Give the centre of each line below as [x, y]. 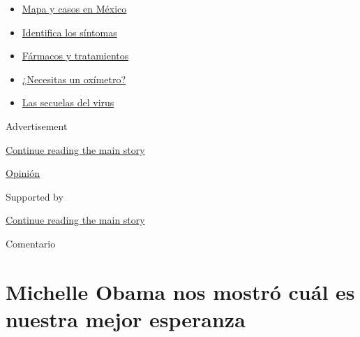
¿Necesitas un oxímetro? [74, 79]
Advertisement [37, 126]
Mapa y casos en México [74, 8]
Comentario [31, 243]
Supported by [35, 196]
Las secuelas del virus [68, 102]
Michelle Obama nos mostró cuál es [180, 291]
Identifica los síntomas [69, 32]
